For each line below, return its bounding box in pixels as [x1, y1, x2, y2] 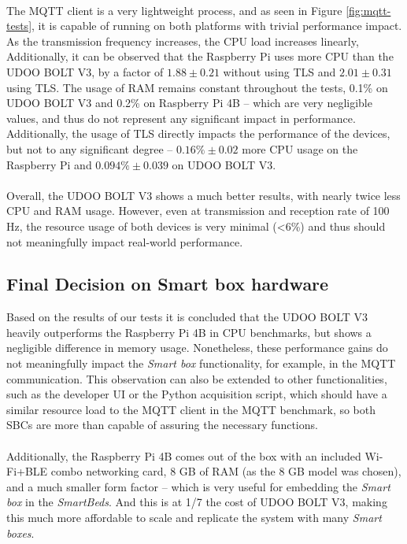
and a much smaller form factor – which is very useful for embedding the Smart [6, 478, 390, 494]
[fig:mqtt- [346, 2, 391, 18]
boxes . [6, 524, 35, 541]
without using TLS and [223, 63, 336, 80]
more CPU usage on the [242, 140, 358, 157]
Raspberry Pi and [6, 156, 92, 172]
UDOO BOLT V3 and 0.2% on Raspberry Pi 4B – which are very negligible [6, 94, 372, 111]
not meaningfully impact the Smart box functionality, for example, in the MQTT [6, 355, 396, 372]
